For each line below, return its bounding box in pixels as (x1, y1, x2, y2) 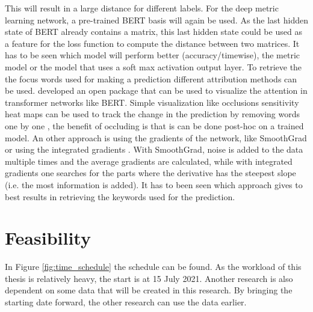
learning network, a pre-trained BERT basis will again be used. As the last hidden (5, 13, 308, 26)
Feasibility (5, 225, 91, 250)
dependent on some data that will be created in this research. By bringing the (5, 284, 293, 296)
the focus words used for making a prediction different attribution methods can (5, 72, 297, 85)
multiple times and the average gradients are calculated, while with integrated (5, 154, 293, 167)
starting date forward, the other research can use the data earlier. (5, 296, 247, 308)
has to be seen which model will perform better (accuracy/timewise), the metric (5, 49, 300, 61)
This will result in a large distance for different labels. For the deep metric (5, 2, 279, 14)
